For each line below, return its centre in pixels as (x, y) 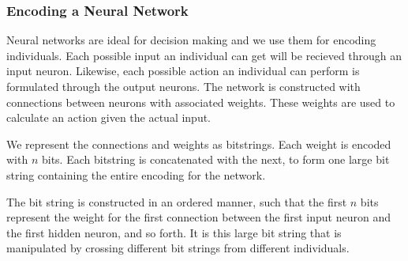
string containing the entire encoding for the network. (136, 174)
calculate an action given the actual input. (109, 117)
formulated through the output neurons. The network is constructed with (183, 86)
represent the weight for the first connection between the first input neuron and (198, 217)
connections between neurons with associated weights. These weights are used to (201, 102)
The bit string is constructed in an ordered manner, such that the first (177, 201)
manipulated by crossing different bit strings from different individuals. (178, 248)
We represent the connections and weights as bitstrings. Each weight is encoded (199, 144)
